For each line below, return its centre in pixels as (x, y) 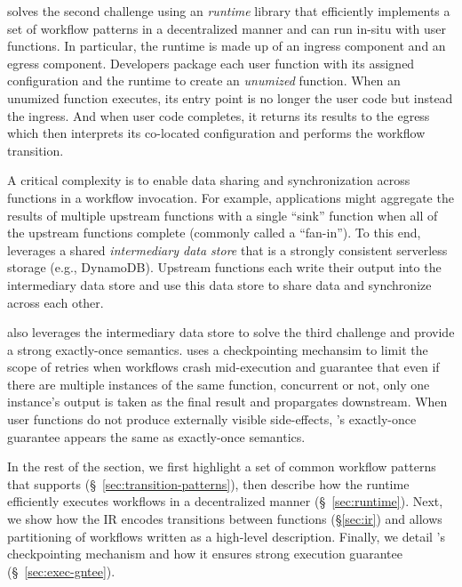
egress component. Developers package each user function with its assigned (211, 63)
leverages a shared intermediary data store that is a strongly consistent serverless (227, 249)
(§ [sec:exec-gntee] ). (61, 571)
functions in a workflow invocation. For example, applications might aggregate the (231, 197)
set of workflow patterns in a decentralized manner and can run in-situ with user (227, 28)
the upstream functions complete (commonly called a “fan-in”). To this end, (214, 233)
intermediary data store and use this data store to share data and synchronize (219, 284)
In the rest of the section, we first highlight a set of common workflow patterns (222, 466)
